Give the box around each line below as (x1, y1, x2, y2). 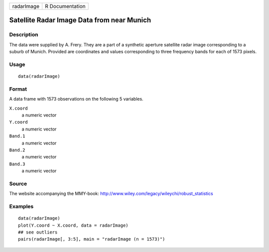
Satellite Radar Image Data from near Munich (9, 16, 151, 24)
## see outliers (18, 230, 58, 235)
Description (9, 31, 38, 38)
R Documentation (45, 3, 86, 9)
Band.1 (9, 133, 25, 139)
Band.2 (9, 147, 25, 153)
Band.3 (9, 161, 25, 167)
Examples (9, 203, 34, 210)
